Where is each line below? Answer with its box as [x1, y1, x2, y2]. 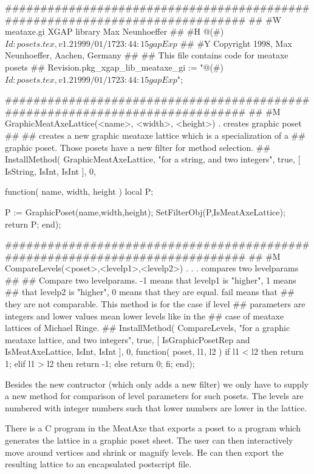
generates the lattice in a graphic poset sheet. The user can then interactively [5, 434, 293, 446]
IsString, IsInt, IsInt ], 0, [5, 164, 96, 177]
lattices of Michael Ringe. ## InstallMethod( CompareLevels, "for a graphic [5, 321, 290, 334]
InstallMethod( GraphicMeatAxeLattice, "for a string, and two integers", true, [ [5, 153, 301, 166]
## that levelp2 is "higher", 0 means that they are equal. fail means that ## [5, 285, 295, 298]
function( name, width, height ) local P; [5, 185, 154, 198]
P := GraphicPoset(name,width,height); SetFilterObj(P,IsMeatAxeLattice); [5, 205, 285, 218]
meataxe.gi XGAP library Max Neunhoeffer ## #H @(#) [5, 25, 224, 38]
